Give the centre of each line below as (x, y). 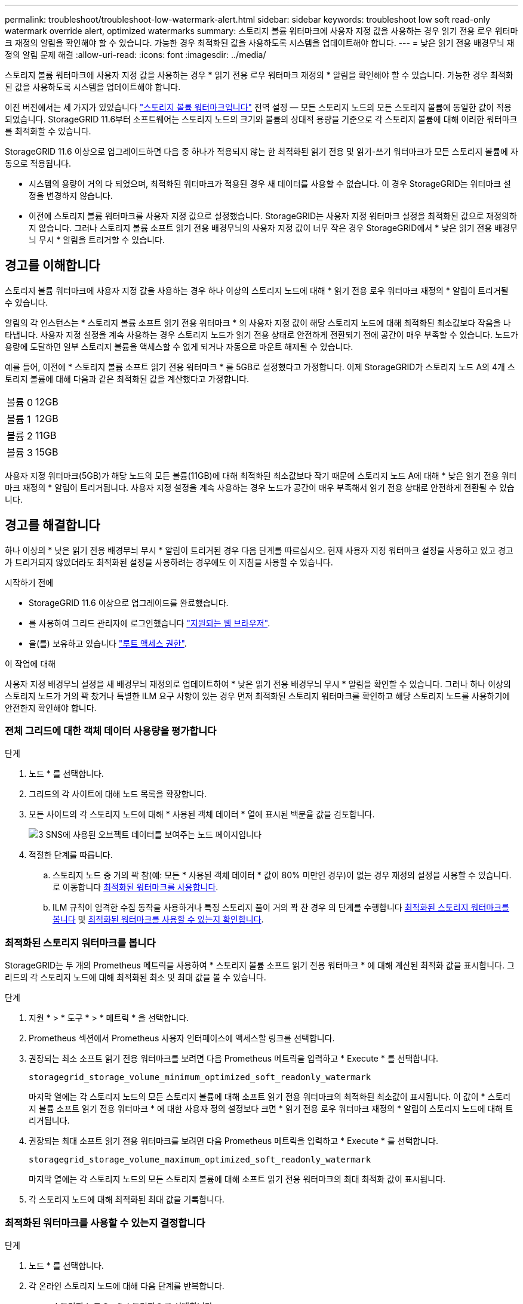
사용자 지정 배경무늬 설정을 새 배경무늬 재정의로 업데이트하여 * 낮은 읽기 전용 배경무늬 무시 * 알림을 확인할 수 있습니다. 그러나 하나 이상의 (258, 684)
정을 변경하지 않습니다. (71, 196)
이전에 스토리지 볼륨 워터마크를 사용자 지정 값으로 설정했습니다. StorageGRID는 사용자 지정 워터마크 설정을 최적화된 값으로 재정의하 (273, 216)
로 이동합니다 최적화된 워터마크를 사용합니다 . (136, 887)
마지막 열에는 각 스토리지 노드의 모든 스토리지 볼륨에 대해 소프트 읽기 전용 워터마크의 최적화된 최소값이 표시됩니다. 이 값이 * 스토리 (270, 1097)
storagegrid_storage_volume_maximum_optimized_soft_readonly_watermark (200, 1160)
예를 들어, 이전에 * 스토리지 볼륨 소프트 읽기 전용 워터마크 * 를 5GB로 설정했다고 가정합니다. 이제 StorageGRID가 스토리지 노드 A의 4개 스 (260, 367)
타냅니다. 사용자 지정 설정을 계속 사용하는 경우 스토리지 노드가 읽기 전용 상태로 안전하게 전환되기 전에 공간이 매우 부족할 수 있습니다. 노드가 (261, 334)
